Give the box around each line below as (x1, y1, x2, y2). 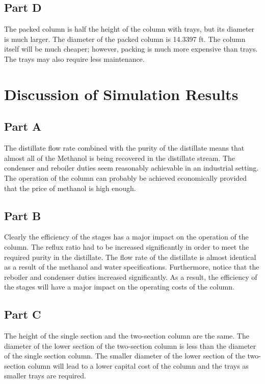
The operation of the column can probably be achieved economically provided (4, 172, 247, 183)
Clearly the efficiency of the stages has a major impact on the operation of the (4, 231, 249, 242)
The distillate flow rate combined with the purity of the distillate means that (4, 142, 245, 153)
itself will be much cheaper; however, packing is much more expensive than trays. (4, 43, 258, 54)
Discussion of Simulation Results (4, 83, 238, 104)
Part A (4, 118, 42, 134)
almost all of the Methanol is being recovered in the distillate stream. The (4, 152, 235, 163)
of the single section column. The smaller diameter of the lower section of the (4, 350, 245, 361)
